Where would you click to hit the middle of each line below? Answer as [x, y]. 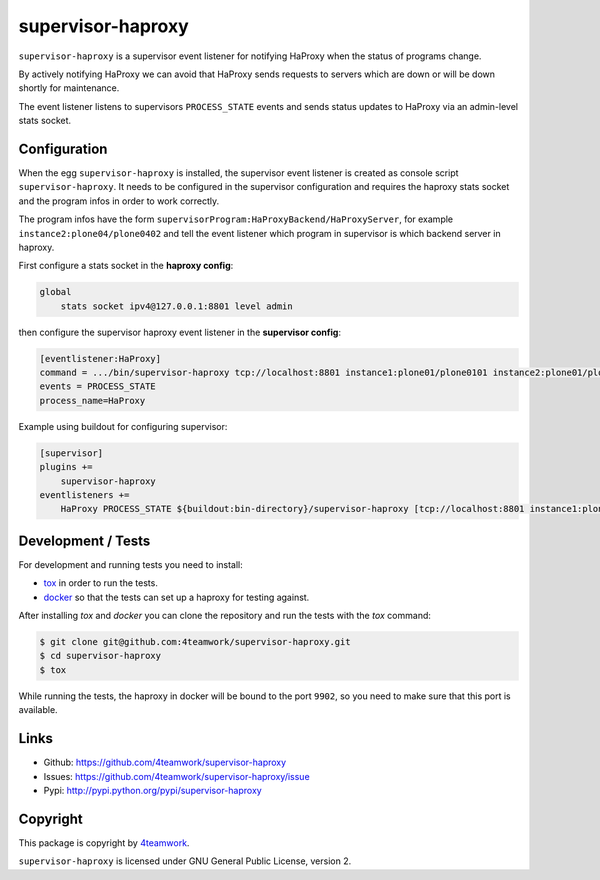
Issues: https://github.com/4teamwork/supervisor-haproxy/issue [176, 776]
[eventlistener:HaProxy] [100, 358]
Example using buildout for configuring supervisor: [123, 426]
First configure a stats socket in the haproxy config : [126, 266]
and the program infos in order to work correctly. [119, 201]
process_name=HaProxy [92, 400]
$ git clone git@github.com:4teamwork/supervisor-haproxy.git [195, 642]
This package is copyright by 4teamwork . [104, 842]
